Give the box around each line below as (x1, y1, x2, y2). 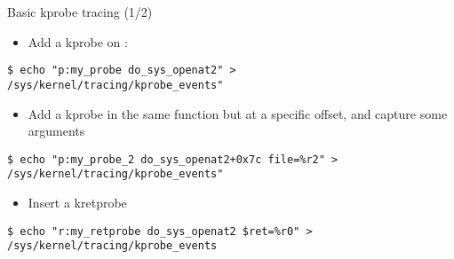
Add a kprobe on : (28, 32, 128, 51)
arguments (28, 122, 85, 140)
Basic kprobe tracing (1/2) (7, 3, 153, 20)
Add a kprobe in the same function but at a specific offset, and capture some (28, 104, 448, 122)
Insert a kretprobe (28, 193, 127, 211)
